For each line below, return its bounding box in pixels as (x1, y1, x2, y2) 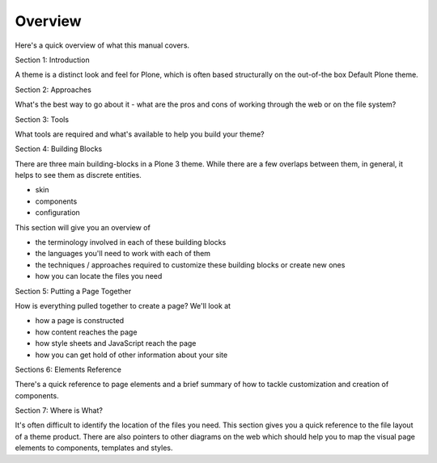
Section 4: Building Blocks (15, 144, 103, 154)
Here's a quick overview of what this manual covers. (15, 40, 190, 50)
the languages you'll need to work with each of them (35, 249, 210, 259)
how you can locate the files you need (35, 271, 163, 281)
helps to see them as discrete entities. (15, 170, 142, 180)
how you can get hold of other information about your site (35, 350, 228, 360)
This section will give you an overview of (15, 222, 151, 232)
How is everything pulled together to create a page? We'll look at (15, 301, 231, 310)
